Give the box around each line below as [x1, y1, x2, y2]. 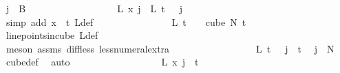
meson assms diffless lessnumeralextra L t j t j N [6, 41, 334, 55]
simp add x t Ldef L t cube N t [6, 14, 246, 29]
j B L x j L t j [6, 1, 183, 15]
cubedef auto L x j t [6, 55, 199, 69]
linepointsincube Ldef [6, 28, 98, 42]
